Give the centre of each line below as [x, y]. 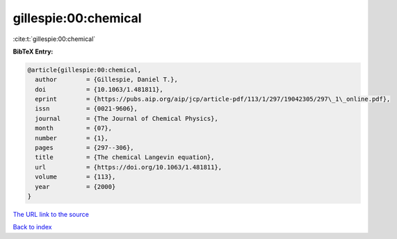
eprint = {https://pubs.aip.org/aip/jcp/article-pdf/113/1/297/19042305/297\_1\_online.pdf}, [213, 99]
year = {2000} [75, 187]
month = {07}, [74, 128]
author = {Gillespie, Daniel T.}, [107, 80]
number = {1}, [72, 138]
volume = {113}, [75, 177]
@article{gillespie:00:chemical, [84, 70]
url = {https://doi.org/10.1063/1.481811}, [129, 167]
